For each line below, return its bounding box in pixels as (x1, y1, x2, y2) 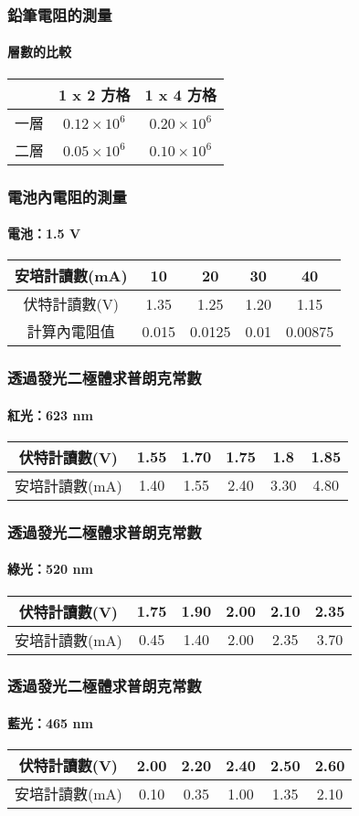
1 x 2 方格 (58, 83, 131, 105)
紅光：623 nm (7, 405, 93, 424)
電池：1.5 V (7, 224, 81, 243)
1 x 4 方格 (144, 83, 217, 105)
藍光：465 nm (7, 714, 93, 732)
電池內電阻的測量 (7, 185, 127, 207)
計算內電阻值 (26, 321, 115, 343)
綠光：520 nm (7, 559, 93, 578)
